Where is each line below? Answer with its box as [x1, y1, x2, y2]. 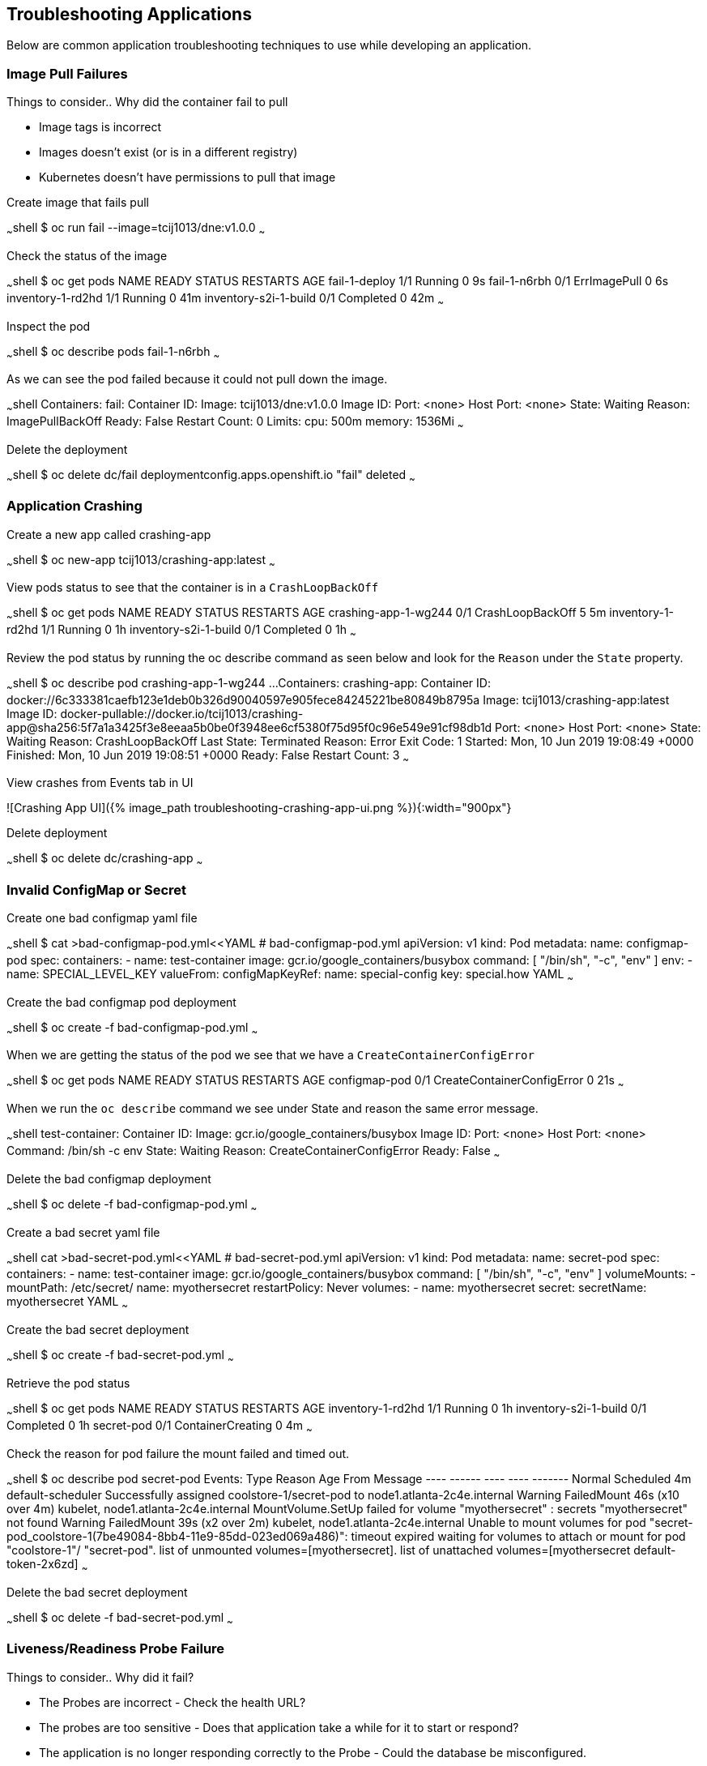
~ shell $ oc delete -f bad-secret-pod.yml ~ [6, 1610, 233, 1627]
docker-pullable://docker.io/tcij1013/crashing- [60, 706, 304, 721]
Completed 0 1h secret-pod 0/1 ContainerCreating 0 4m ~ [6, 1418, 313, 1435]
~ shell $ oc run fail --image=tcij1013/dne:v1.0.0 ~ [6, 220, 266, 237]
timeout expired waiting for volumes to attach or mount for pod [351, 1529, 686, 1544]
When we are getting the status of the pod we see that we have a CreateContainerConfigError [6, 1048, 535, 1063]
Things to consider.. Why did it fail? [6, 1670, 194, 1684]
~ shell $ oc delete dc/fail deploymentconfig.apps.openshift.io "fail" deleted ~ [6, 467, 415, 485]
